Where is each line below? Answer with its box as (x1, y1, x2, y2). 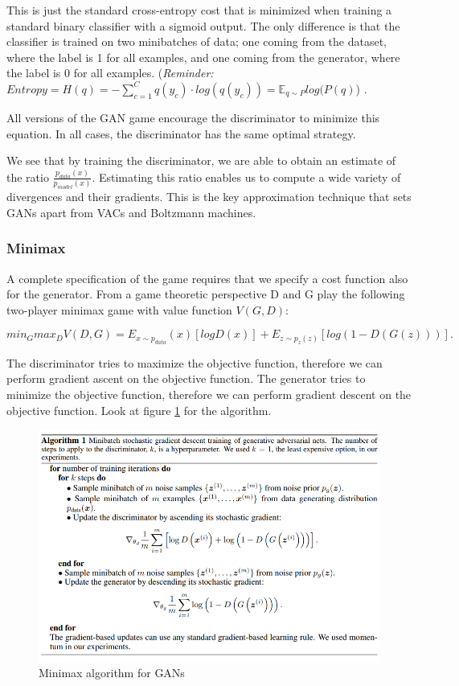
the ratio (6, 168, 49, 185)
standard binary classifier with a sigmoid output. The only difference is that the (6, 17, 400, 34)
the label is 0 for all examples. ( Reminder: (6, 64, 214, 81)
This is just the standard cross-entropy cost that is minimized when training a (6, 2, 392, 18)
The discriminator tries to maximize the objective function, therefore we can (6, 354, 383, 371)
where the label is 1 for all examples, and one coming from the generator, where (6, 48, 400, 65)
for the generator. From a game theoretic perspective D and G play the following (6, 285, 405, 302)
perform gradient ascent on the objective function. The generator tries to (6, 370, 366, 387)
